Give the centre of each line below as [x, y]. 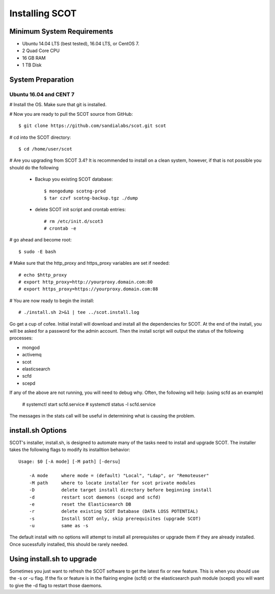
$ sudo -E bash [37, 252]
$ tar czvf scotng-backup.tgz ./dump [91, 198]
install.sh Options [38, 430]
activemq [32, 355]
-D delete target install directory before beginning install [120, 490]
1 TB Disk [32, 65]
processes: [21, 338]
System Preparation [42, 80]
